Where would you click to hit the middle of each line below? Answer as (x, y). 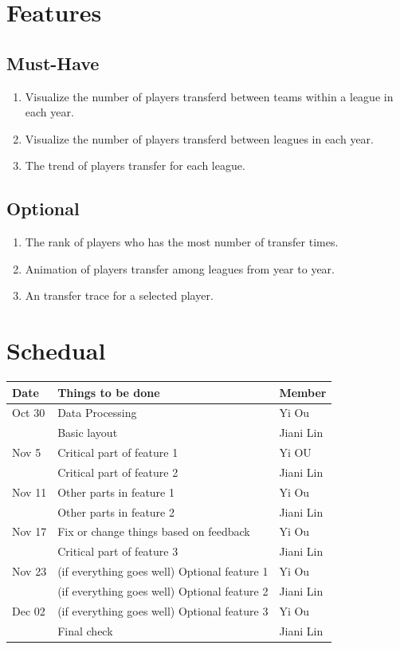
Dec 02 (29, 610)
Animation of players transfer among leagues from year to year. (180, 268)
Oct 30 (29, 413)
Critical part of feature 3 (118, 551)
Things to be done (109, 392)
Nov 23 (29, 571)
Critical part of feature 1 (118, 452)
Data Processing (97, 413)
